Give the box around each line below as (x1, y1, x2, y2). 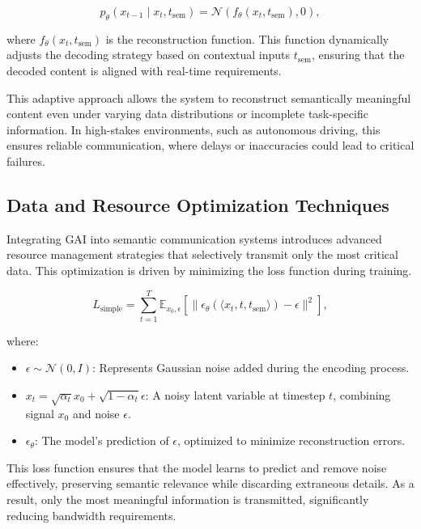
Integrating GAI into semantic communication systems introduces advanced (6, 230, 382, 247)
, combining (333, 386, 391, 403)
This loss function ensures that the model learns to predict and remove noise (6, 459, 387, 476)
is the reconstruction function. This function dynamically (105, 30, 389, 47)
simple (100, 304, 123, 313)
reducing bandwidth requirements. (6, 506, 176, 523)
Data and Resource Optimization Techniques (6, 192, 389, 217)
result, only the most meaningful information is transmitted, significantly (6, 490, 369, 507)
